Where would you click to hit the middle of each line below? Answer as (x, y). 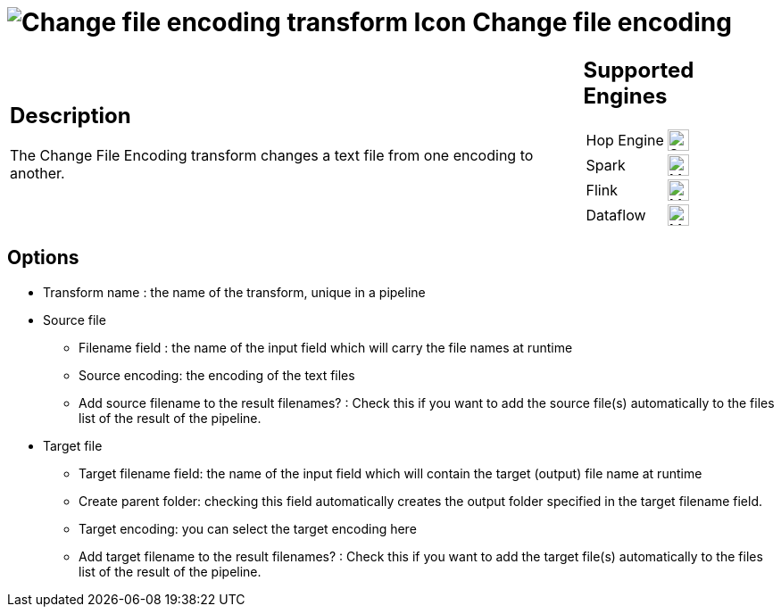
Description (71, 116)
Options (43, 258)
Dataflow (616, 215)
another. (37, 174)
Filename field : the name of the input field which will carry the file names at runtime (326, 347)
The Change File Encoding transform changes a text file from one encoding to (272, 156)
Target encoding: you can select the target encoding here (248, 528)
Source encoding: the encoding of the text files (217, 375)
